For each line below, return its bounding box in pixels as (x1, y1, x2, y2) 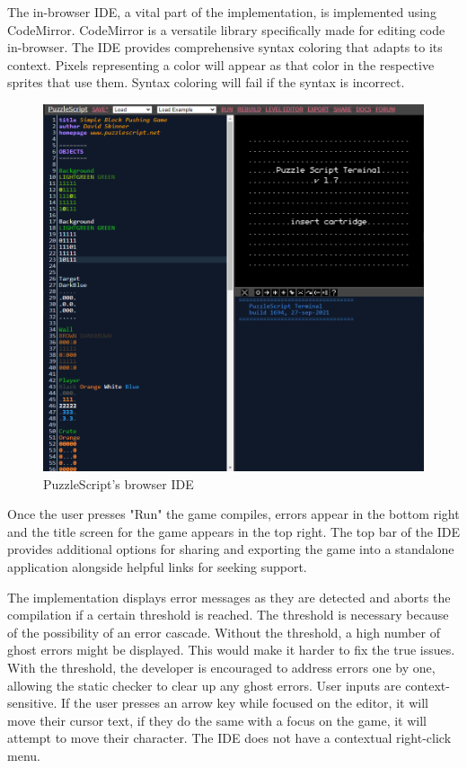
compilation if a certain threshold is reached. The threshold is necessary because (7, 605, 449, 624)
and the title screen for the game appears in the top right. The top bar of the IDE (7, 522, 460, 540)
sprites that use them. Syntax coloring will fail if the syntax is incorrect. (7, 73, 405, 92)
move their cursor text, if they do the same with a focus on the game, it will (7, 710, 427, 729)
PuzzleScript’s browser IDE (43, 474, 194, 493)
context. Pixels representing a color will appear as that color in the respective (7, 55, 435, 74)
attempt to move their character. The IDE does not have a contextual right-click (7, 728, 452, 747)
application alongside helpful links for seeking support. (7, 558, 307, 576)
